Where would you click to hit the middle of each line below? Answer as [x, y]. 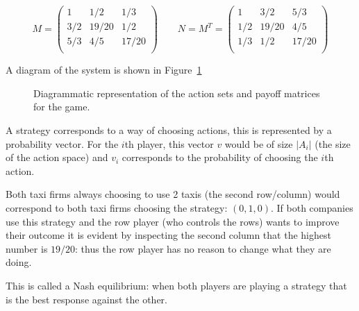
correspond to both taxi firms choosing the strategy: [117, 207]
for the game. [62, 107]
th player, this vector [169, 143]
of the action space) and [57, 157]
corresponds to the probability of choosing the [220, 157]
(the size [333, 143]
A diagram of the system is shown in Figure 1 [104, 70]
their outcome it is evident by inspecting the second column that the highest [168, 235]
